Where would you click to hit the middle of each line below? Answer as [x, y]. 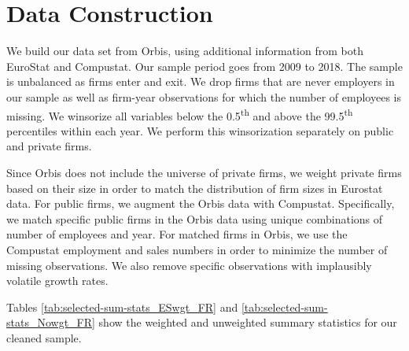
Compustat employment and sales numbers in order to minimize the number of [197, 249]
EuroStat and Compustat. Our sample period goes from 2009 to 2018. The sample [204, 66]
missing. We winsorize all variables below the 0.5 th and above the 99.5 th [180, 114]
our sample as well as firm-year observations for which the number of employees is [204, 96]
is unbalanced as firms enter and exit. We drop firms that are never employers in [201, 81]
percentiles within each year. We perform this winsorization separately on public [200, 130]
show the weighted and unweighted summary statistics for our [248, 322]
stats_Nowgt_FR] [51, 322]
